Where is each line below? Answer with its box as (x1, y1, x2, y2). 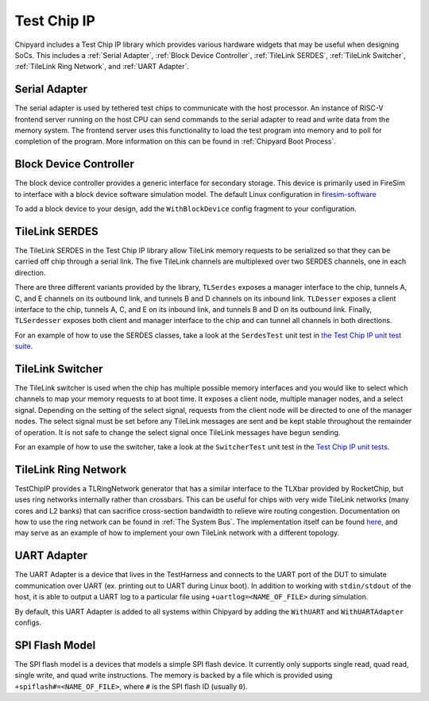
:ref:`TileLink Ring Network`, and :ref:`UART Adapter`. (14, 62, 190, 71)
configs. (14, 618, 42, 627)
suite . (14, 341, 33, 351)
